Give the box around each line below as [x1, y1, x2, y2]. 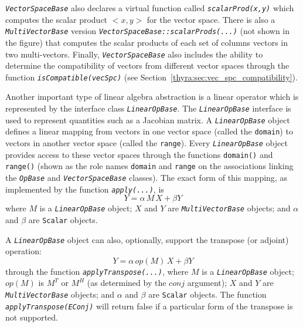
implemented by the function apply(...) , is [5, 183, 164, 195]
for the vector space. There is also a [147, 13, 275, 25]
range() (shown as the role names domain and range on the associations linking [5, 160, 294, 172]
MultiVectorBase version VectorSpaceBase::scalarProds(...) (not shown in [5, 25, 290, 37]
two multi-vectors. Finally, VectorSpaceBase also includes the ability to [5, 48, 263, 60]
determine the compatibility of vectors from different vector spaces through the [5, 59, 290, 72]
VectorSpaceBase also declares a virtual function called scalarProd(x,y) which [5, 2, 294, 14]
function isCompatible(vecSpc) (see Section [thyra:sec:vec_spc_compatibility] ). [5, 70, 298, 83]
